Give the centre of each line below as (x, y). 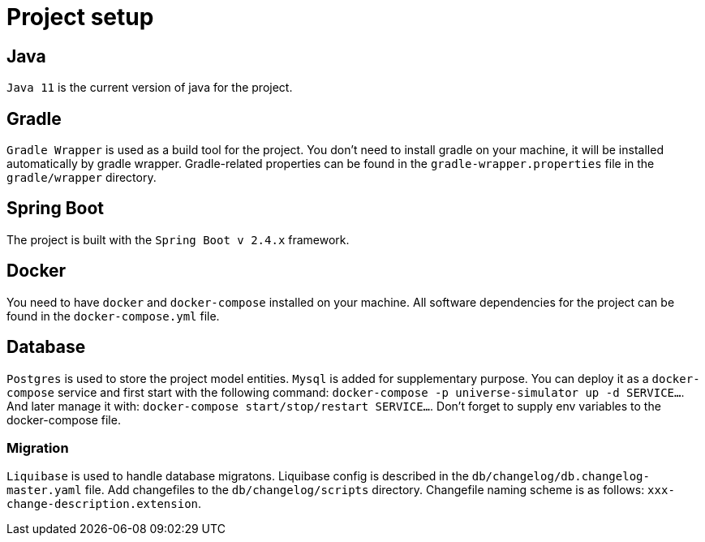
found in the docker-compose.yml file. (113, 316)
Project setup (80, 17)
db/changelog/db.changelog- (561, 477)
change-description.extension (103, 504)
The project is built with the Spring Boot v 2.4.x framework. (178, 239)
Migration (38, 447)
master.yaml (44, 490)
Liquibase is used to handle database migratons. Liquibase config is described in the (238, 476)
